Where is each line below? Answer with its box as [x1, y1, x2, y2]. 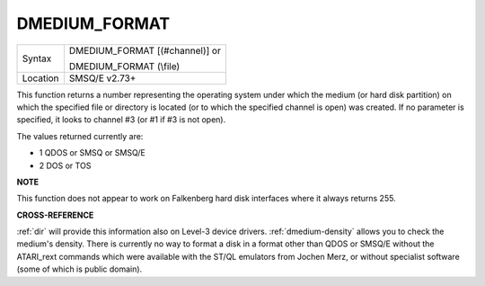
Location [22, 72, 59, 85]
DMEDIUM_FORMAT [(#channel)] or [68, 44, 222, 57]
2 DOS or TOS [39, 160, 92, 171]
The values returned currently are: [16, 130, 144, 141]
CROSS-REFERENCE [16, 210, 94, 220]
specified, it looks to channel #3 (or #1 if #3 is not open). [16, 114, 226, 125]
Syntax [22, 52, 52, 65]
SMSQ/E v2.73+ [68, 72, 137, 85]
